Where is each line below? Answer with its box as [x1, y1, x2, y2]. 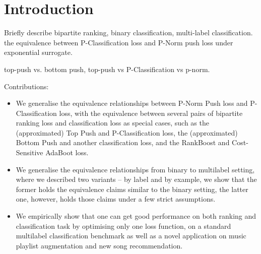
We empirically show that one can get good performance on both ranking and [16, 211, 256, 221]
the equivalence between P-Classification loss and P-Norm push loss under [4, 37, 233, 47]
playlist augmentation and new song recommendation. [16, 240, 183, 250]
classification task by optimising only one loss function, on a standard [16, 220, 231, 231]
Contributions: [4, 81, 49, 91]
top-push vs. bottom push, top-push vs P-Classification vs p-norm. [4, 63, 210, 74]
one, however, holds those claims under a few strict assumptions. [16, 194, 216, 204]
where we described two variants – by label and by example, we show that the [16, 174, 257, 184]
